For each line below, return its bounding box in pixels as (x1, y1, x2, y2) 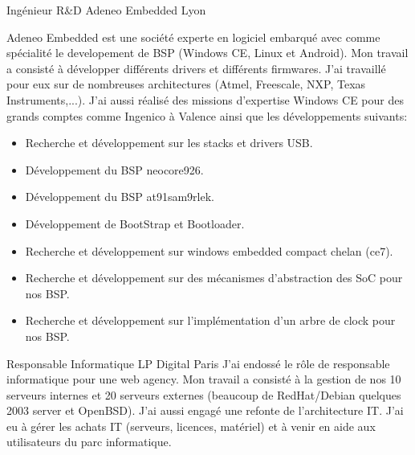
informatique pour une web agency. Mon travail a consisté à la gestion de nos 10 (6, 371, 401, 387)
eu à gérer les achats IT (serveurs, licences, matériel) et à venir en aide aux (6, 417, 376, 434)
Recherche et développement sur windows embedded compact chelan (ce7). (25, 242, 393, 259)
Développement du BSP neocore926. (25, 161, 204, 178)
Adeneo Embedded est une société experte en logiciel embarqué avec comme (6, 28, 380, 45)
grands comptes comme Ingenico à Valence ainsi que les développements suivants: (6, 107, 408, 124)
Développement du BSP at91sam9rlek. (25, 188, 214, 205)
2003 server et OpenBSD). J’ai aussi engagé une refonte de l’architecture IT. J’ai (6, 402, 404, 419)
